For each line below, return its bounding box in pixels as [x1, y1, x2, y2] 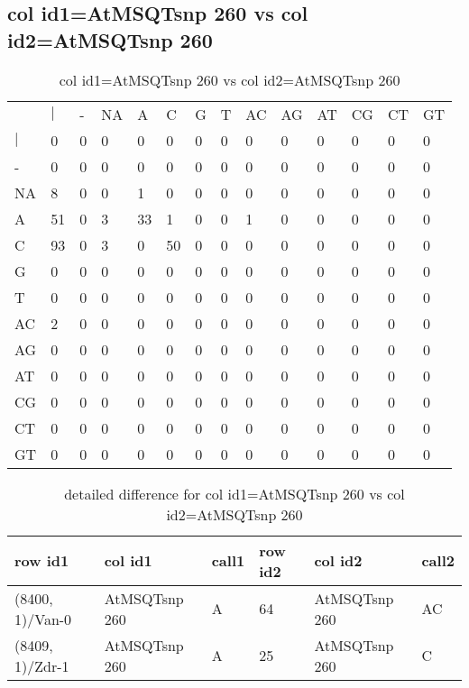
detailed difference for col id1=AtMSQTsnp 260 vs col [64, 482, 405, 504]
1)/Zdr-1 [14, 655, 69, 676]
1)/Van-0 [14, 608, 72, 629]
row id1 [14, 550, 69, 572]
